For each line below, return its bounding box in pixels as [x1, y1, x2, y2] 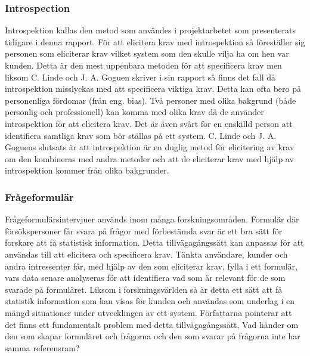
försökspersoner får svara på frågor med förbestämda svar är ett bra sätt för [5, 224, 283, 237]
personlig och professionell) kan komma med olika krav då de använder [5, 106, 264, 118]
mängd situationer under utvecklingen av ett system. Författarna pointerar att [5, 306, 292, 318]
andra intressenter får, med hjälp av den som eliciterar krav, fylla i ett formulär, [5, 259, 297, 272]
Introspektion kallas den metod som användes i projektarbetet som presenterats [5, 24, 296, 36]
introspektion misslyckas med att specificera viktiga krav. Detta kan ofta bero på [5, 82, 301, 95]
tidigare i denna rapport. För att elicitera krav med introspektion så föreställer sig [5, 35, 305, 48]
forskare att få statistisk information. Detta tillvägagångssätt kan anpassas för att [5, 236, 304, 249]
